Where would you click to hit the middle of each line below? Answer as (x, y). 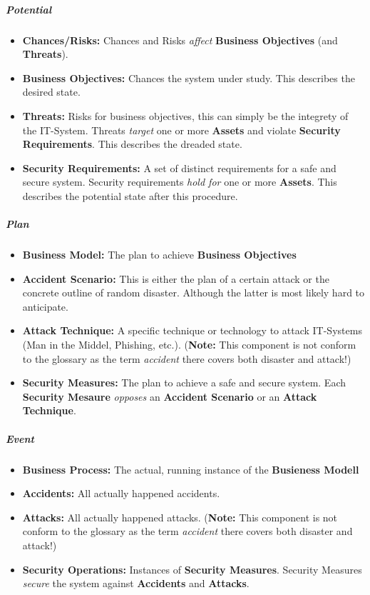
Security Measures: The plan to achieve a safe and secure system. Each (184, 382)
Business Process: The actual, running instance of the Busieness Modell (191, 469)
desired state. (51, 92)
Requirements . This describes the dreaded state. (132, 144)
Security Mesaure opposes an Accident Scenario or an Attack (170, 396)
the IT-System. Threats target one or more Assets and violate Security (181, 130)
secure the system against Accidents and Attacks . (136, 583)
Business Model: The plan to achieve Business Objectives (159, 255)
